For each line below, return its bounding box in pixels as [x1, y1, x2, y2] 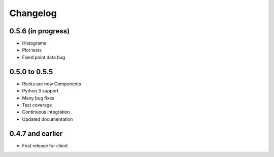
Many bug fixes [22, 95, 55, 101]
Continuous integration [22, 109, 71, 115]
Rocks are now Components [22, 81, 81, 87]
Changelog [9, 8, 57, 19]
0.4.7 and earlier [9, 129, 63, 138]
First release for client [22, 142, 68, 148]
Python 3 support [22, 88, 59, 94]
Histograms [22, 40, 47, 46]
